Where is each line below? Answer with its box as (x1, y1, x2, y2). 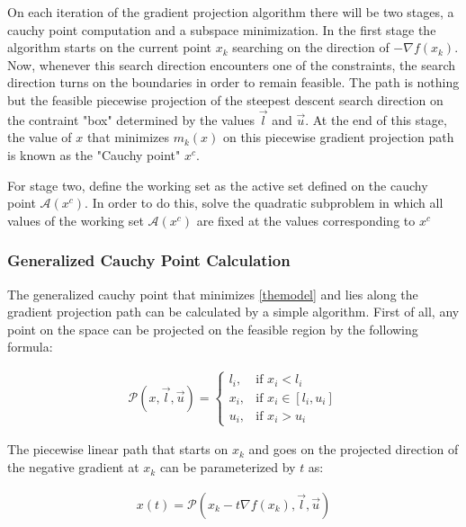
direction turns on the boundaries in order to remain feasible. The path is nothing (7, 73, 460, 92)
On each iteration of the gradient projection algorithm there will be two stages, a (7, 3, 454, 21)
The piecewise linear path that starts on (7, 440, 229, 459)
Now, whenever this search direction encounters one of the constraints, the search (7, 55, 456, 74)
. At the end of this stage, (305, 110, 447, 129)
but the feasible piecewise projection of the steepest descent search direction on (7, 90, 444, 109)
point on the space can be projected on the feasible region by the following (7, 319, 418, 338)
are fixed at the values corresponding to (196, 210, 416, 229)
